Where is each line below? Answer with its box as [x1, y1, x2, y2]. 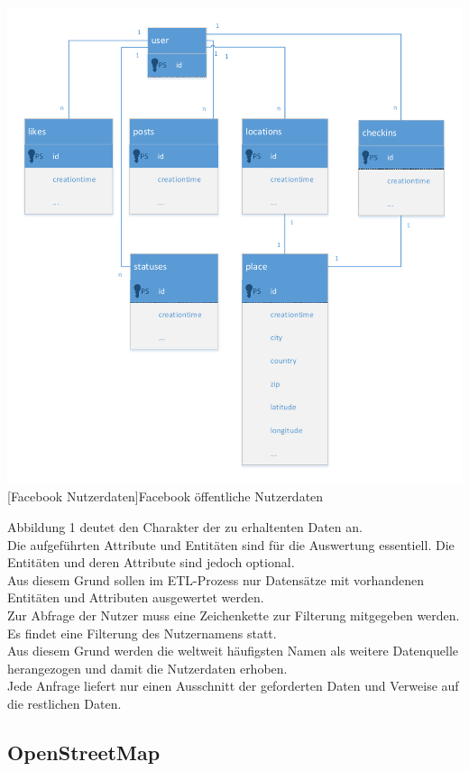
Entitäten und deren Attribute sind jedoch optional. [7, 553, 295, 572]
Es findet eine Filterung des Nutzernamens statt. [7, 623, 277, 642]
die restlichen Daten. [7, 693, 122, 712]
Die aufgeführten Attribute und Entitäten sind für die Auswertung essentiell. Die [7, 535, 455, 554]
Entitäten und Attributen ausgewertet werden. [7, 588, 264, 607]
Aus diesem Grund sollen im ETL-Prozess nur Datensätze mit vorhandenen [7, 570, 424, 589]
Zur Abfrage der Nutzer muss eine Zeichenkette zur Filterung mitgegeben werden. [7, 605, 460, 624]
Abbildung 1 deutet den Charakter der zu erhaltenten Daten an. [7, 517, 363, 536]
